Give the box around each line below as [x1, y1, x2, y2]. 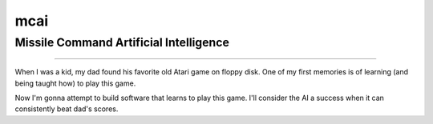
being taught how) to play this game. [14, 78, 136, 88]
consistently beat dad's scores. [14, 104, 119, 114]
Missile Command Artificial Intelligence [14, 35, 230, 50]
